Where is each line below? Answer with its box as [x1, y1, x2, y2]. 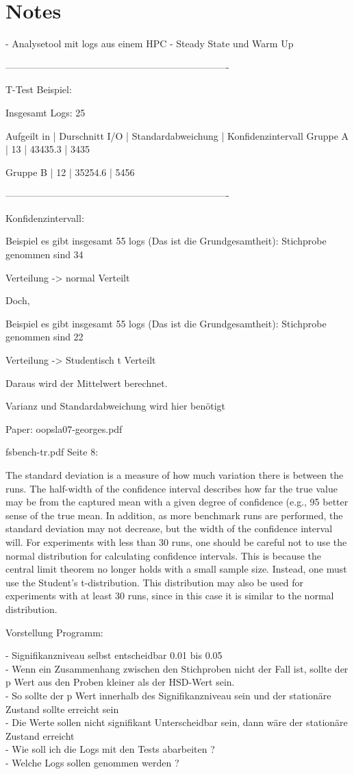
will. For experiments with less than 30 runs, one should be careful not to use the [5, 534, 347, 549]
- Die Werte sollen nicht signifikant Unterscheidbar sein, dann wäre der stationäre [5, 715, 348, 729]
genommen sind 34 [5, 247, 84, 262]
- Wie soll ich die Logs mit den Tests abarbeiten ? [5, 742, 215, 756]
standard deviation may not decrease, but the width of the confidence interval [5, 521, 333, 536]
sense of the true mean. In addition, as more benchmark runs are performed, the [5, 508, 343, 522]
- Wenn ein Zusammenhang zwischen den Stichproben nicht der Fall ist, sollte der [5, 661, 349, 675]
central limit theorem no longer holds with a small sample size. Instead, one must [5, 562, 347, 576]
